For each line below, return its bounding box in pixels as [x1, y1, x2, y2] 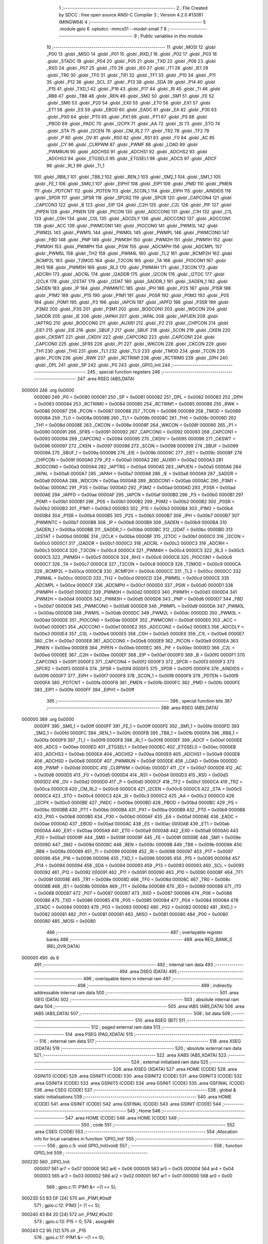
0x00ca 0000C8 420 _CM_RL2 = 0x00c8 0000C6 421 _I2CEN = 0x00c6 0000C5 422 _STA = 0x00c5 [34, 786, 242, 792]
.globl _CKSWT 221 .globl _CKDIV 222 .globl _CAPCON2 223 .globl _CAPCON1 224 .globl [34, 334, 215, 340]
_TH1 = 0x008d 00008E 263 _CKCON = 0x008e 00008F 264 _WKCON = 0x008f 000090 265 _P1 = [34, 422, 238, 428]
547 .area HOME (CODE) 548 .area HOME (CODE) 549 [65, 1115, 177, 1121]
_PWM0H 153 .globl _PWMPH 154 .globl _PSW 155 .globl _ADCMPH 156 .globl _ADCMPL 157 [34, 243, 222, 249]
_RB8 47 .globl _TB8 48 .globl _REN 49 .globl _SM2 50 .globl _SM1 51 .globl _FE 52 [46, 93, 214, 99]
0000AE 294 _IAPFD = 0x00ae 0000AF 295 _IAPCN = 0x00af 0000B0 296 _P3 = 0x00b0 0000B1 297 [34, 492, 244, 498]
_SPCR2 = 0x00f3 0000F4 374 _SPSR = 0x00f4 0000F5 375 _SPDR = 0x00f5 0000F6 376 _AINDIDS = [34, 666, 244, 672]
